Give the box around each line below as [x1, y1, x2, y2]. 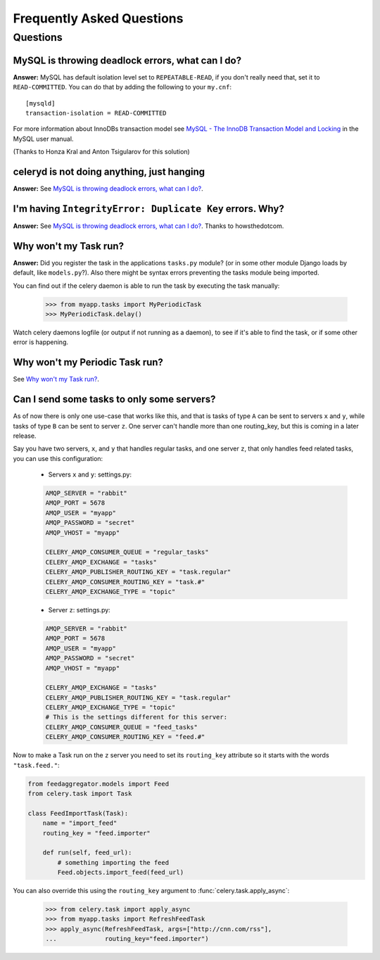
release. [13, 431, 37, 440]
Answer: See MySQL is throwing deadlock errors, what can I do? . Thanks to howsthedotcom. [13, 222, 284, 230]
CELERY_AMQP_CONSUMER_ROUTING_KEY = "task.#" [45, 578, 205, 586]
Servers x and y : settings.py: [48, 470, 132, 479]
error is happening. [13, 338, 69, 346]
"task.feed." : [13, 761, 60, 769]
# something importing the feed [57, 859, 169, 866]
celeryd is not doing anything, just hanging [13, 165, 205, 177]
